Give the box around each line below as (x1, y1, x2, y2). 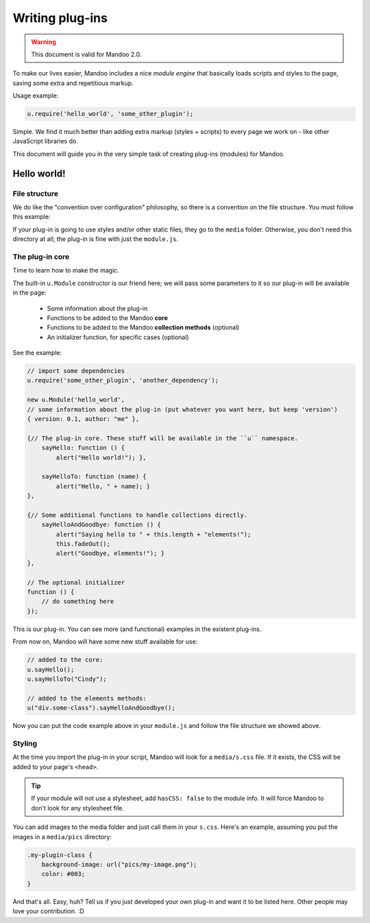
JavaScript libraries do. (12, 137, 78, 146)
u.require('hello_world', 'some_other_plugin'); (27, 110, 194, 118)
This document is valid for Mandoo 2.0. (31, 50, 142, 58)
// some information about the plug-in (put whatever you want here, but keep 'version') (27, 405, 338, 413)
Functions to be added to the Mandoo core (47, 313, 168, 322)
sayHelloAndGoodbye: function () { (41, 521, 161, 529)
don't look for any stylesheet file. (31, 804, 125, 812)
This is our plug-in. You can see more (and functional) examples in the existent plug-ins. (12, 625, 262, 633)
